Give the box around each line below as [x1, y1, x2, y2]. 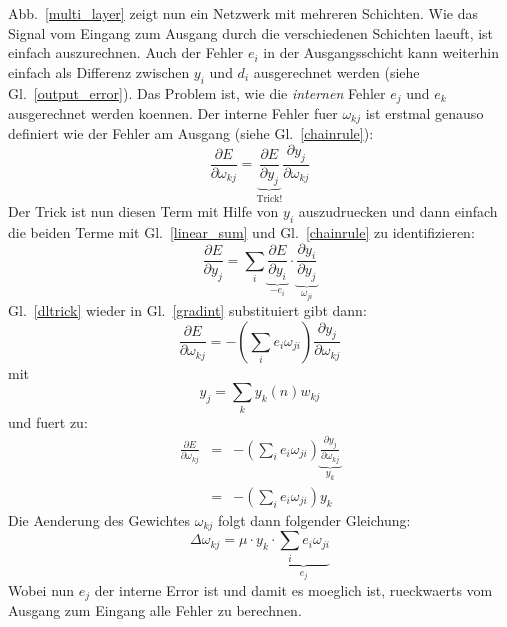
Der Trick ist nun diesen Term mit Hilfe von [8, 201, 279, 222]
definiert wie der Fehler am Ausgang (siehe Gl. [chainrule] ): [8, 123, 374, 144]
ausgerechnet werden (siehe [253, 61, 420, 82]
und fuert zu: [8, 411, 88, 432]
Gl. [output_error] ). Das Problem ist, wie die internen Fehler [8, 82, 386, 103]
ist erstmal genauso [365, 103, 484, 124]
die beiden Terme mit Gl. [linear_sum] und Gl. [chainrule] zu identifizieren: [8, 221, 475, 242]
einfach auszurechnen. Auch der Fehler [8, 42, 244, 63]
